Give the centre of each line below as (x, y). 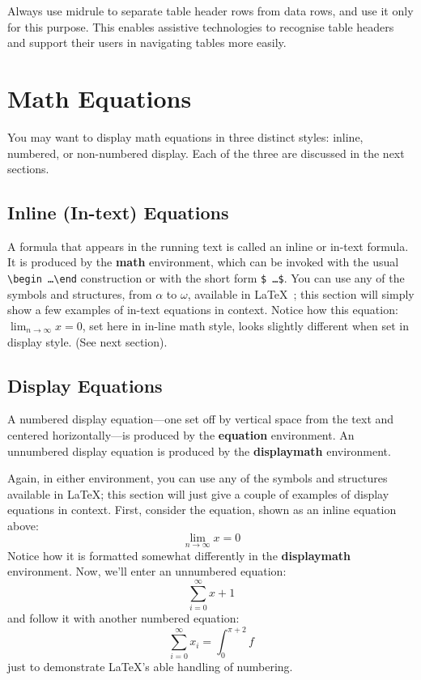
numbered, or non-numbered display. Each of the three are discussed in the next (206, 153)
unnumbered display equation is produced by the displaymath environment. (199, 450)
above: (23, 525)
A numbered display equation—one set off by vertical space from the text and (201, 419)
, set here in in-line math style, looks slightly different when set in (245, 325)
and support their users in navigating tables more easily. (147, 42)
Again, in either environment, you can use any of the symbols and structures (198, 478)
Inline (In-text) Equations (118, 212)
